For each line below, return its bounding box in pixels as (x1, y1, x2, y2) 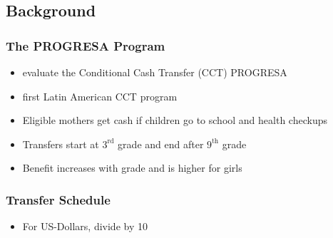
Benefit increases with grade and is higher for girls (22, 160, 242, 175)
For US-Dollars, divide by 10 (22, 219, 148, 234)
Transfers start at (22, 136, 99, 151)
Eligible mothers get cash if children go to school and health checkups (22, 113, 327, 128)
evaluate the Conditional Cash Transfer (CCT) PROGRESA (22, 65, 287, 79)
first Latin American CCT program (22, 88, 178, 103)
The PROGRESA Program (6, 36, 165, 54)
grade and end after (118, 136, 204, 151)
